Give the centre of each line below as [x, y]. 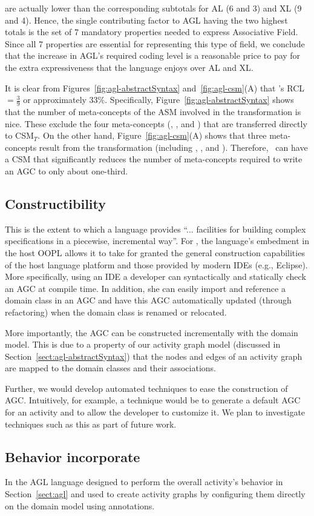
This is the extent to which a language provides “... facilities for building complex [155, 229]
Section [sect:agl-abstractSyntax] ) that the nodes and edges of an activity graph [154, 356]
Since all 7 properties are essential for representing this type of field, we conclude [155, 43]
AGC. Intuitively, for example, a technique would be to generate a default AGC [153, 400]
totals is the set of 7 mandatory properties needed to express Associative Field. [152, 32]
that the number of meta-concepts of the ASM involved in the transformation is [153, 111]
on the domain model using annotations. [80, 505]
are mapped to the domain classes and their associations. [110, 368]
